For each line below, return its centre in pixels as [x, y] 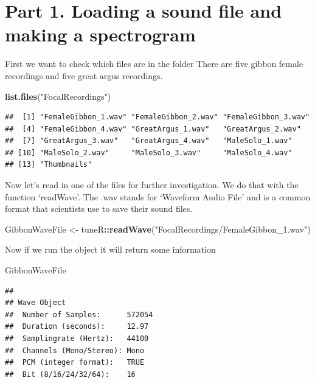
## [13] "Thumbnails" [49, 165]
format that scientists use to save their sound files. [99, 209]
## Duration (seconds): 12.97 [77, 327]
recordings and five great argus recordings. [84, 75]
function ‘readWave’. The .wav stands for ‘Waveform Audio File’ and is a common [158, 196]
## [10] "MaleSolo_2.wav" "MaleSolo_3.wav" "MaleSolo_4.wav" [149, 153]
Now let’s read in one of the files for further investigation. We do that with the [152, 185]
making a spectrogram [100, 34]
